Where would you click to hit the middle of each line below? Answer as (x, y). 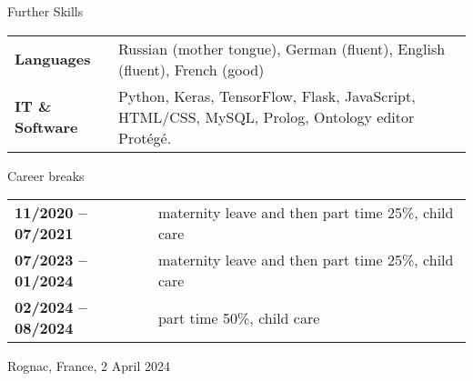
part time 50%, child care (239, 317)
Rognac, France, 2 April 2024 (89, 366)
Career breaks (46, 175)
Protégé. (145, 137)
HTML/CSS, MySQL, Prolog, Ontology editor (267, 116)
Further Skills (45, 11)
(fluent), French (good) (191, 69)
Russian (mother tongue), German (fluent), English (282, 48)
